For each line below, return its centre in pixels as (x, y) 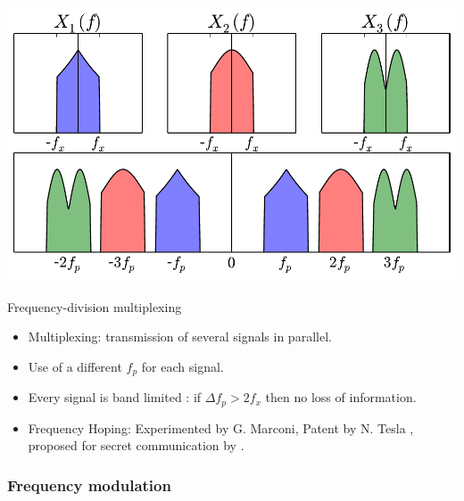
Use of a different (75, 366)
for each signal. (182, 366)
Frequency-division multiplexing (95, 306)
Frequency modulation (89, 485)
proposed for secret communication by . (136, 445)
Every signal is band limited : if (115, 397)
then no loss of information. (341, 397)
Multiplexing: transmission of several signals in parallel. (180, 337)
